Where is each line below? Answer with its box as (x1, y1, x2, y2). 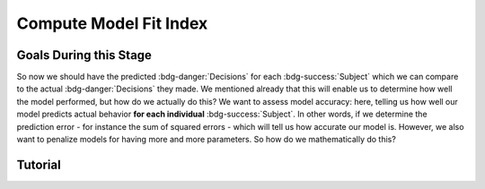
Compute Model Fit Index (16, 13, 208, 33)
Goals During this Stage (16, 47, 153, 63)
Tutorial (16, 157, 62, 172)
